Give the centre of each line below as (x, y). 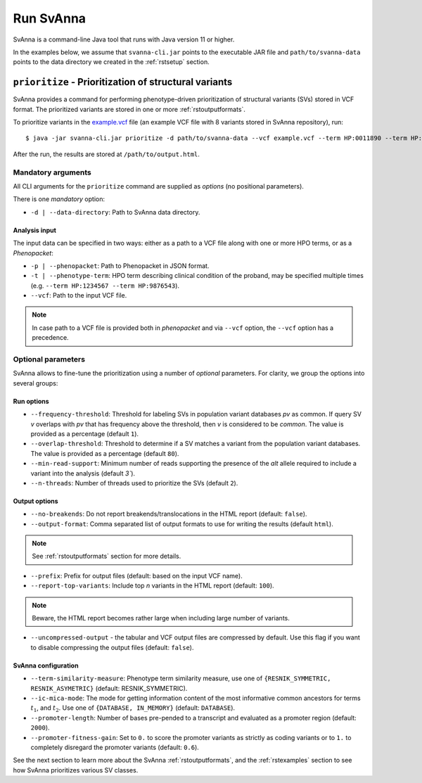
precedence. (51, 338)
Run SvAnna (50, 18)
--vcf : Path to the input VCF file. (79, 295)
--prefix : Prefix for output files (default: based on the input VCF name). (136, 575)
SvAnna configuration (46, 666)
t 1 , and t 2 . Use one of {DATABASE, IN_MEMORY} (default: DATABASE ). (133, 709)
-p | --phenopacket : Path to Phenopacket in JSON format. (120, 266)
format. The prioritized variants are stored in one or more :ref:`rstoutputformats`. (129, 109)
